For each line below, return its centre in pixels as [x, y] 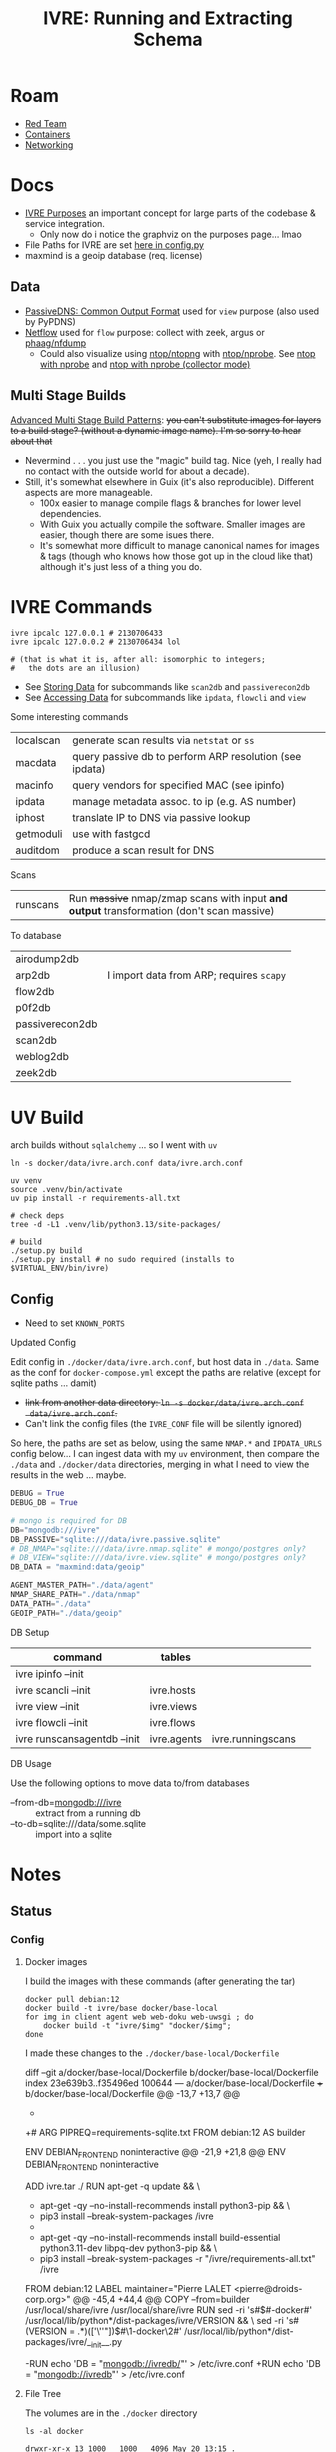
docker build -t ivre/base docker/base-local [121, 2008]
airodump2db [47, 959]
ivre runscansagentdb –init [77, 1739]
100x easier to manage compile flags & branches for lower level [170, 503]
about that [31, 441]
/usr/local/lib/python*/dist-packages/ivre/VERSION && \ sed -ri [154, 2321]
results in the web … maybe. [68, 1475]
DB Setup [30, 1632]
